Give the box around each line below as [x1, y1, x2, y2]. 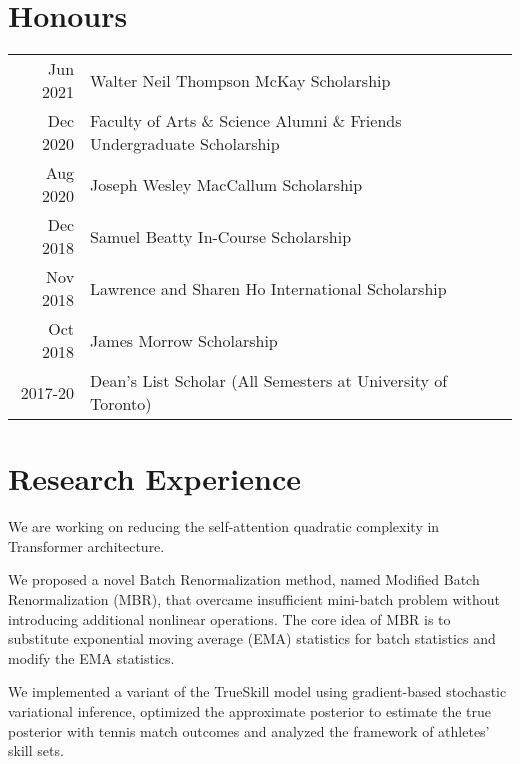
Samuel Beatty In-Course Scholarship [90, 224, 352, 248]
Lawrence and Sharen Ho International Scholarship [90, 276, 447, 300]
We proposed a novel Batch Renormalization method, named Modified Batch [8, 569, 480, 590]
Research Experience [8, 458, 301, 499]
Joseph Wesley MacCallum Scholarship [90, 172, 363, 196]
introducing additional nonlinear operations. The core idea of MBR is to [8, 608, 451, 629]
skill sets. [8, 740, 64, 761]
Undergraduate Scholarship [90, 132, 280, 156]
